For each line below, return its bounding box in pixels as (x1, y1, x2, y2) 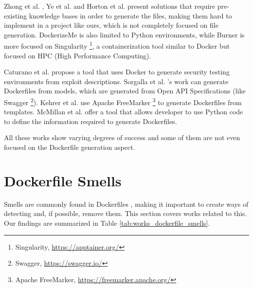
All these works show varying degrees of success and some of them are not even (4, 132, 240, 143)
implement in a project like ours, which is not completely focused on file (4, 20, 218, 30)
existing (4, 10, 27, 20)
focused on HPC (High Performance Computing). (4, 50, 151, 60)
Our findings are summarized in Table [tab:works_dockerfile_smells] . (4, 217, 210, 228)
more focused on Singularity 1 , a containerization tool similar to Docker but (4, 39, 230, 51)
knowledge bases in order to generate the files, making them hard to (29, 10, 232, 20)
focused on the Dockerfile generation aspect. (4, 142, 135, 152)
